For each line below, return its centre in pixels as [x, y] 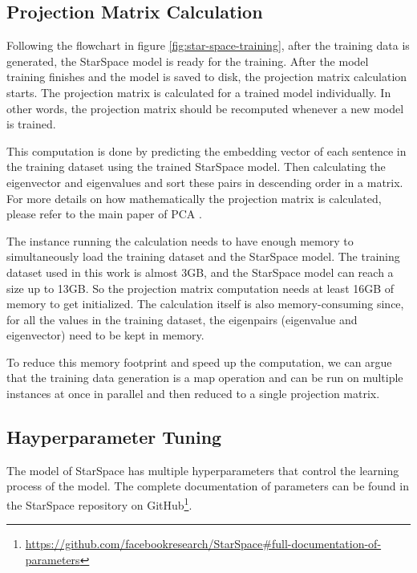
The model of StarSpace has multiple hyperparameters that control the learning [203, 470]
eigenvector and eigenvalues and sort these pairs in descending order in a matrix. [205, 182]
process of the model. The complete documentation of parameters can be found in [208, 486]
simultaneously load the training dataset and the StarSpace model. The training [203, 256]
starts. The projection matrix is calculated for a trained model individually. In [199, 92]
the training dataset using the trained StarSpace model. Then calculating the [196, 167]
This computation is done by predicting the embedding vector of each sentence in [206, 150]
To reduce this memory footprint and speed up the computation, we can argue [199, 362]
